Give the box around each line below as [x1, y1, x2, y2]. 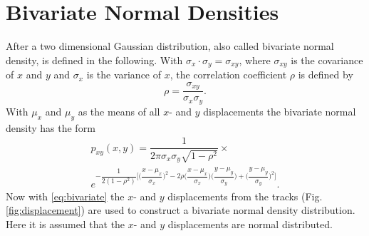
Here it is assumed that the [6, 216, 125, 231]
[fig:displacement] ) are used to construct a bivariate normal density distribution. [6, 202, 355, 217]
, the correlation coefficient [170, 67, 287, 82]
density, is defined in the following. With [6, 52, 183, 67]
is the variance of [86, 67, 162, 82]
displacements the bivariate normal [203, 103, 356, 118]
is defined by [298, 67, 353, 82]
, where [239, 52, 271, 67]
